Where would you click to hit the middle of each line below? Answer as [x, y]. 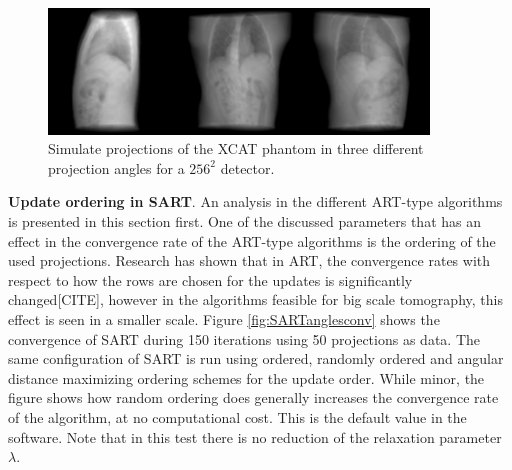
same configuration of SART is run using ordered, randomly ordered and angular [256, 358]
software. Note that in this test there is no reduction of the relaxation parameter [255, 436]
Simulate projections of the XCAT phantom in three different [236, 148]
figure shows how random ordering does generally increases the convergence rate [253, 397]
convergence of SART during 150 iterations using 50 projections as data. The [244, 338]
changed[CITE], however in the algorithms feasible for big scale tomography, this [255, 299]
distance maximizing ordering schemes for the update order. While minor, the [246, 377]
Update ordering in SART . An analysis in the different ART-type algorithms [255, 201]
